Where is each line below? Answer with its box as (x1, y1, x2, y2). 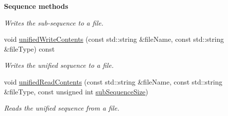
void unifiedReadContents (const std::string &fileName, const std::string (4, 76, 223, 87)
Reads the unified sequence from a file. (4, 103, 120, 113)
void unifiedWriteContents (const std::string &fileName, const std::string (4, 34, 224, 44)
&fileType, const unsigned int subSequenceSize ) (4, 86, 148, 96)
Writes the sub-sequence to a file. (4, 17, 103, 28)
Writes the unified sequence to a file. (4, 60, 114, 70)
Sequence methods (4, 1, 68, 11)
